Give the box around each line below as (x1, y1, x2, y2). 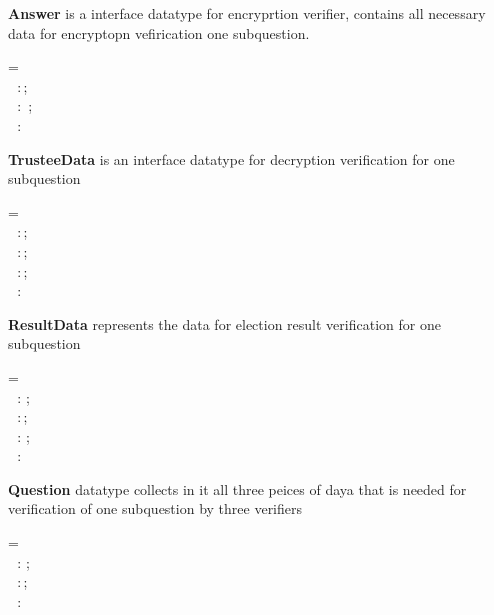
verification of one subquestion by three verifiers (8, 498, 303, 519)
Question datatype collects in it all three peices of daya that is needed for (8, 478, 467, 499)
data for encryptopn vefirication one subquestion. (8, 22, 310, 43)
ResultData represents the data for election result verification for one (8, 313, 441, 334)
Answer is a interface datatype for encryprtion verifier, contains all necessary (8, 3, 486, 23)
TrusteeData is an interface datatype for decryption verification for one (8, 148, 455, 169)
